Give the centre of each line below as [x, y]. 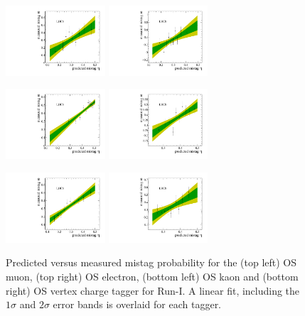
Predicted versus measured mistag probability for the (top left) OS [151, 262]
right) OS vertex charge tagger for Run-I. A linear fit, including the [153, 290]
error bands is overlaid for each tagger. [137, 304]
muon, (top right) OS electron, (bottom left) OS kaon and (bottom [152, 276]
